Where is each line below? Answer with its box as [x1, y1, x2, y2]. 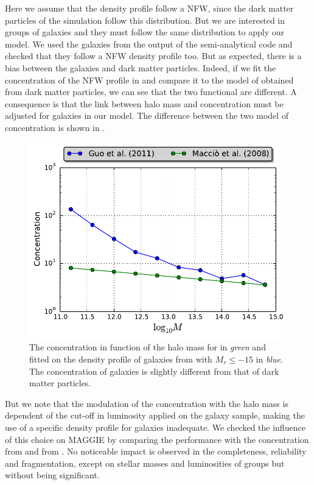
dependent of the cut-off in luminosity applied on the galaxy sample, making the [5, 409, 305, 422]
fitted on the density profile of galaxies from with [29, 353, 212, 366]
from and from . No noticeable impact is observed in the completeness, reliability [5, 445, 307, 458]
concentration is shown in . [5, 121, 105, 133]
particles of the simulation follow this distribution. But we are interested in [5, 13, 285, 26]
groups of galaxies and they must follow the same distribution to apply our [5, 26, 285, 38]
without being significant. [5, 469, 100, 481]
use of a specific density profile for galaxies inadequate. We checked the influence [5, 421, 305, 433]
